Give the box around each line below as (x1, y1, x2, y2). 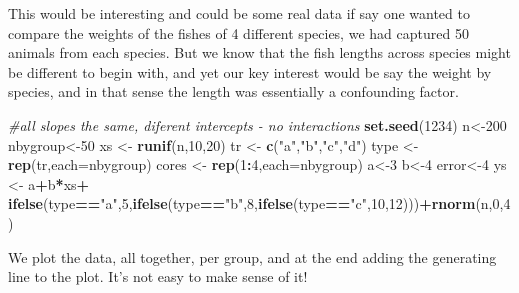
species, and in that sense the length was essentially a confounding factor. (8, 81, 459, 102)
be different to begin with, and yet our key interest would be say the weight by (8, 61, 492, 82)
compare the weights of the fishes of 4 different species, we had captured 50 (8, 22, 469, 43)
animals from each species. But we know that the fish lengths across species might (8, 42, 511, 63)
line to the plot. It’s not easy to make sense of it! (8, 266, 308, 287)
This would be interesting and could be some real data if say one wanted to (8, 3, 470, 23)
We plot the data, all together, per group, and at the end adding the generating (8, 246, 497, 267)
